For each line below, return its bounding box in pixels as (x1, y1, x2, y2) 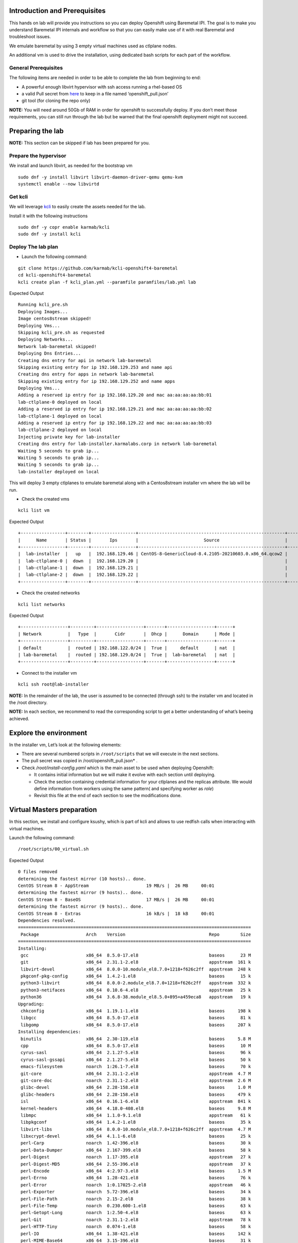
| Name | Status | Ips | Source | (18, 537, 288, 543)
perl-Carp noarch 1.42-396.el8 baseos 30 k (20, 1140, 251, 1146)
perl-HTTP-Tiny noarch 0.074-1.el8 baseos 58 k (20, 1224, 251, 1230)
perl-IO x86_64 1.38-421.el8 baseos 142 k (20, 1231, 251, 1237)
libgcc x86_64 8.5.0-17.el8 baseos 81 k (20, 1015, 251, 1021)
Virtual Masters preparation (9, 805, 97, 814)
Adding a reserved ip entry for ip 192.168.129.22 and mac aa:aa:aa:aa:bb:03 (18, 420, 212, 426)
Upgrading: (18, 1001, 45, 1007)
